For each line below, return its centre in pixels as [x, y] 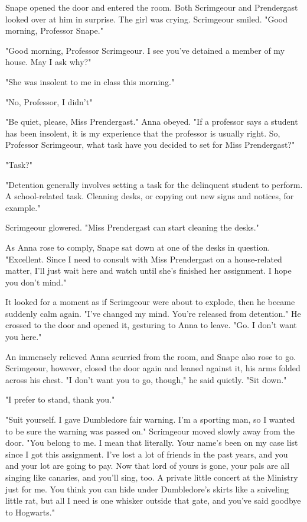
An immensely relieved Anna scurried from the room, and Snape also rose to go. [151, 356]
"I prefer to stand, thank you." [60, 399]
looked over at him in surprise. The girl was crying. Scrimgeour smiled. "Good [147, 19]
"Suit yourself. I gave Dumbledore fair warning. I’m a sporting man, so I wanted [150, 419]
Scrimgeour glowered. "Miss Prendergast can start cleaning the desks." [132, 227]
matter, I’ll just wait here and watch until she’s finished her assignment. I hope [148, 270]
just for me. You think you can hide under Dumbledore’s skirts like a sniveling [147, 489]
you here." [24, 337]
